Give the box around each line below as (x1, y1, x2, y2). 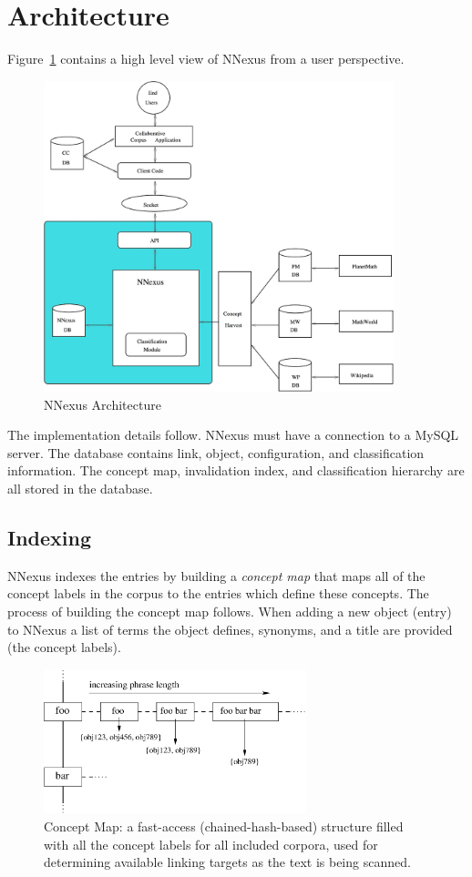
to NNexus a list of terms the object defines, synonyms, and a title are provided (7, 619, 453, 638)
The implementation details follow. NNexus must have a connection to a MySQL (7, 425, 459, 444)
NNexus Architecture (44, 394, 161, 413)
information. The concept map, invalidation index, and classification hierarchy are (7, 461, 465, 480)
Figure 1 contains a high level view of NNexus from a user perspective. (7, 49, 405, 68)
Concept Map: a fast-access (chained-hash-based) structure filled (44, 816, 404, 835)
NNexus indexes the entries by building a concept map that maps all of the (7, 566, 426, 585)
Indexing (7, 523, 92, 551)
